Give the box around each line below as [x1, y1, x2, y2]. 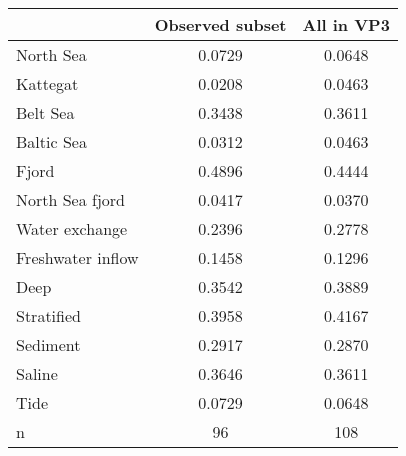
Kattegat [16, 72, 79, 95]
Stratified [16, 304, 81, 327]
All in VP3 [302, 13, 390, 36]
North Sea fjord [16, 188, 126, 211]
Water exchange [16, 217, 128, 240]
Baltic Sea [16, 130, 87, 153]
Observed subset [154, 13, 287, 36]
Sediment [16, 333, 81, 356]
